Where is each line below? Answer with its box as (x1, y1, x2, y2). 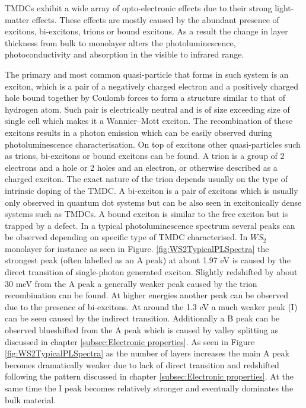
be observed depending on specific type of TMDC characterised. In (5, 231, 248, 243)
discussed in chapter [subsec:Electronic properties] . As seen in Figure (5, 335, 255, 348)
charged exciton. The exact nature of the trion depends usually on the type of (5, 173, 288, 185)
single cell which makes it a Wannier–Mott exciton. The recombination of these (5, 114, 293, 127)
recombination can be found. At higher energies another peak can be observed (5, 289, 288, 301)
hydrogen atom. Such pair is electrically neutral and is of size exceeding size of (5, 103, 290, 115)
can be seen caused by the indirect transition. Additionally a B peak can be (5, 312, 280, 324)
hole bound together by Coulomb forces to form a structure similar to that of (5, 91, 285, 104)
